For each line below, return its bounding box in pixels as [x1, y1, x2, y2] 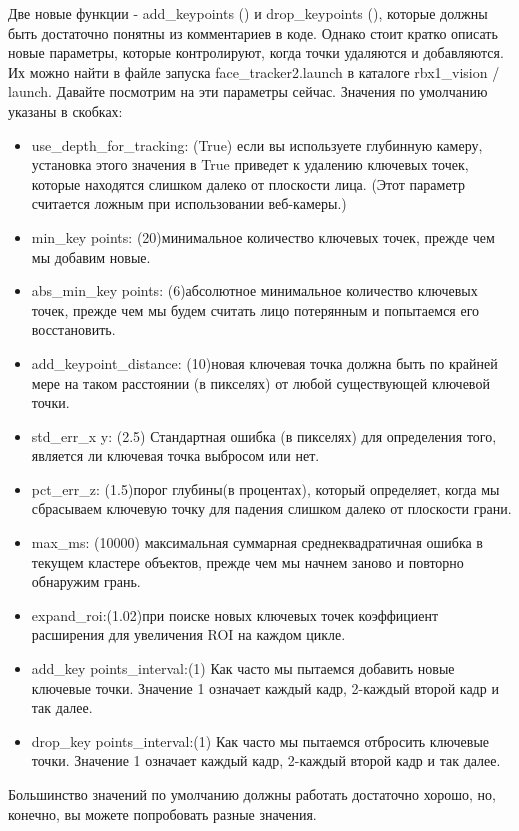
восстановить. [31, 319, 116, 340]
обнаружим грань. [31, 571, 141, 592]
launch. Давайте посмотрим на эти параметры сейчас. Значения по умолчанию [8, 81, 488, 102]
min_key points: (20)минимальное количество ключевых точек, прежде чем [31, 226, 495, 247]
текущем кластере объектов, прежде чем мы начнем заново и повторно [31, 551, 464, 572]
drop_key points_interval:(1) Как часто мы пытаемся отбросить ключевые [31, 730, 490, 751]
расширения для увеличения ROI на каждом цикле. [31, 624, 346, 645]
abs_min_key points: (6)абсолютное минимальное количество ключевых [31, 280, 478, 301]
